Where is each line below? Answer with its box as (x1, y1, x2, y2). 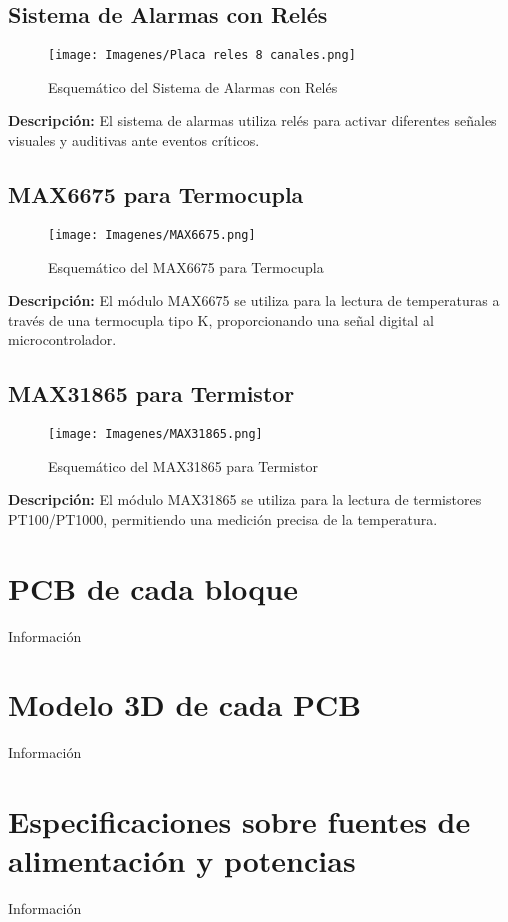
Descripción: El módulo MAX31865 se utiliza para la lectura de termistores (8, 489, 482, 510)
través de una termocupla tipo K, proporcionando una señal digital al (8, 309, 434, 330)
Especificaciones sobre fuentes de (8, 801, 471, 842)
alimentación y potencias (8, 840, 356, 881)
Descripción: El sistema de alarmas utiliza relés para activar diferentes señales (8, 110, 497, 131)
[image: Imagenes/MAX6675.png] (48, 227, 256, 242)
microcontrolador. (8, 329, 117, 350)
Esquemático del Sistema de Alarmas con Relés (48, 76, 338, 97)
